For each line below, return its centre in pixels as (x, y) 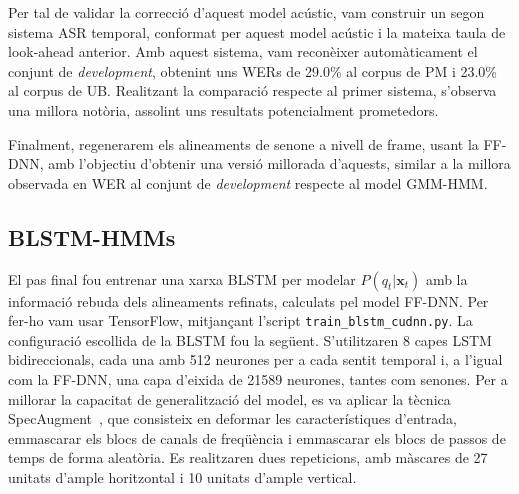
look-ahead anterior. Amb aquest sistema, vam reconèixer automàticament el (243, 51)
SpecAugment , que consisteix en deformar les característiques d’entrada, (232, 418)
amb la (446, 278)
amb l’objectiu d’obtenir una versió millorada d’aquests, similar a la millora (279, 163)
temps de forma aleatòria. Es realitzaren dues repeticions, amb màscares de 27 (248, 457)
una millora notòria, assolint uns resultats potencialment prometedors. (223, 109)
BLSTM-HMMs (92, 236)
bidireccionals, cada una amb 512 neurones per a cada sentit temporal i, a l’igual (255, 359)
